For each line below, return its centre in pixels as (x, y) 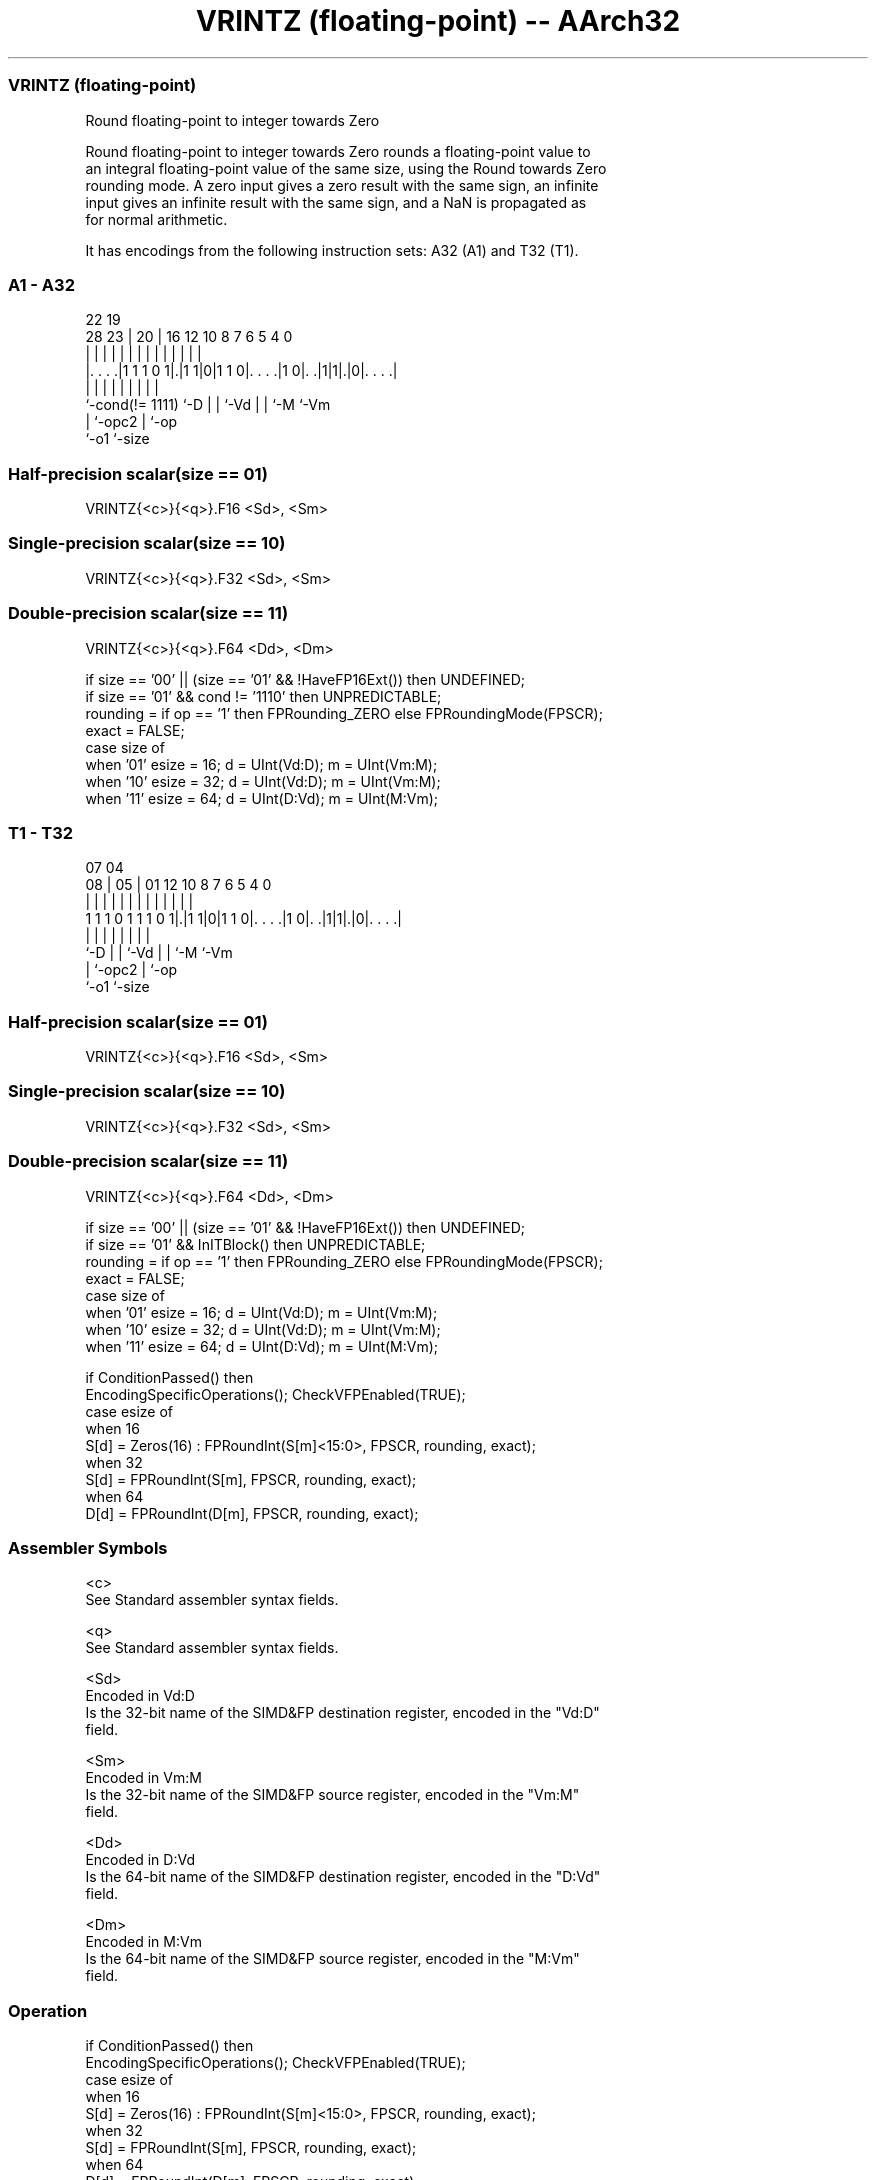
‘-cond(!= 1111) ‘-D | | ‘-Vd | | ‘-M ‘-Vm (208, 405)
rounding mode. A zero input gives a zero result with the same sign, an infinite (342, 185)
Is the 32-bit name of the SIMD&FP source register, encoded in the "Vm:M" (332, 1795)
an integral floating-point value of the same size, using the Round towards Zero (346, 168)
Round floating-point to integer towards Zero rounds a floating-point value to (338, 151)
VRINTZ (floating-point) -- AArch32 (438, 21)
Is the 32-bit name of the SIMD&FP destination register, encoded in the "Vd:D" (342, 1713)
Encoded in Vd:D (140, 1696)
